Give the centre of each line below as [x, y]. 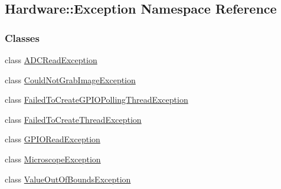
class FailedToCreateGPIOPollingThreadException [97, 100]
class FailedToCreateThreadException [73, 119]
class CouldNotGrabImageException [70, 79]
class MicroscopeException [53, 159]
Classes [22, 38]
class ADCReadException [51, 60]
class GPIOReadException [53, 139]
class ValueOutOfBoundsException [68, 179]
